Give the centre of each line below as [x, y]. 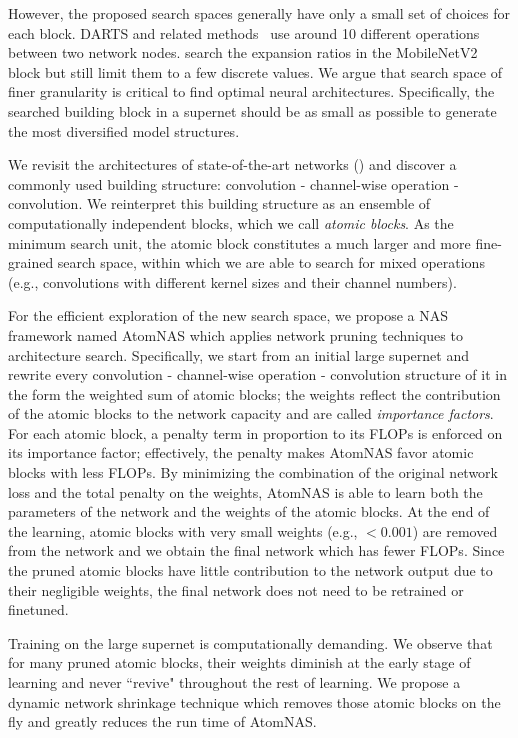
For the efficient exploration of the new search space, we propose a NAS [228, 315]
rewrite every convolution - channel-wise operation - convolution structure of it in [257, 374]
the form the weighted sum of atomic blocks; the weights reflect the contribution [254, 393]
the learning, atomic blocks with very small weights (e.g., [183, 530]
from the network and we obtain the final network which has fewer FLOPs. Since [256, 550]
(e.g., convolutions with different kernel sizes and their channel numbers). [232, 281]
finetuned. [38, 609]
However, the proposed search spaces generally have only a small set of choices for [259, 13]
